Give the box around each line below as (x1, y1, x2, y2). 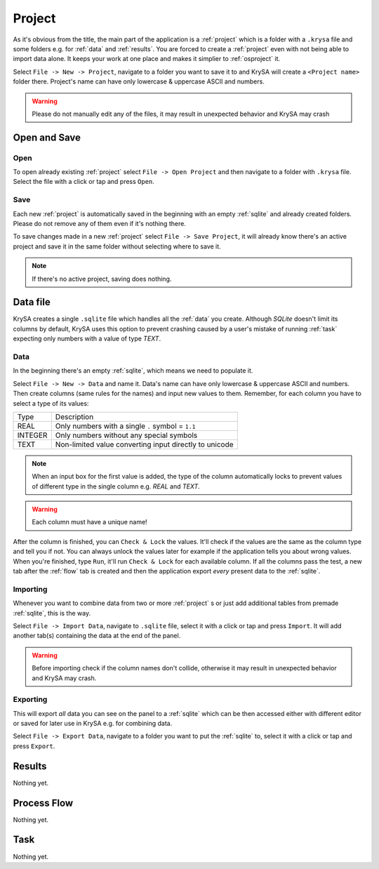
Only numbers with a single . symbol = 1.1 (55, 421, 196, 431)
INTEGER (17, 430, 48, 440)
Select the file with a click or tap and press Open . (13, 178, 154, 186)
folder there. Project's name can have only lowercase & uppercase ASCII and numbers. (13, 77, 265, 86)
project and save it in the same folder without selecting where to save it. (13, 242, 221, 251)
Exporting (13, 695, 48, 705)
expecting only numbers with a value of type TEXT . (13, 334, 161, 343)
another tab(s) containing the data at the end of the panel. (13, 632, 181, 640)
